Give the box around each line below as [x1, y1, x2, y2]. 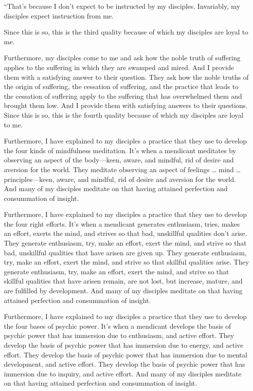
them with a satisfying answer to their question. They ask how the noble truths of [4, 71, 249, 82]
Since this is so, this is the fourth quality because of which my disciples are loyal [4, 109, 244, 120]
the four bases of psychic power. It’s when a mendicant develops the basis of [4, 320, 231, 331]
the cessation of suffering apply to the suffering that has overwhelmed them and [4, 90, 242, 101]
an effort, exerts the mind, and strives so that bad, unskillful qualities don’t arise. [4, 228, 247, 238]
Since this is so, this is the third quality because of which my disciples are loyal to [4, 27, 248, 37]
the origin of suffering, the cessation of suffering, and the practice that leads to [4, 81, 238, 91]
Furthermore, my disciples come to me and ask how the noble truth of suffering [4, 53, 241, 63]
